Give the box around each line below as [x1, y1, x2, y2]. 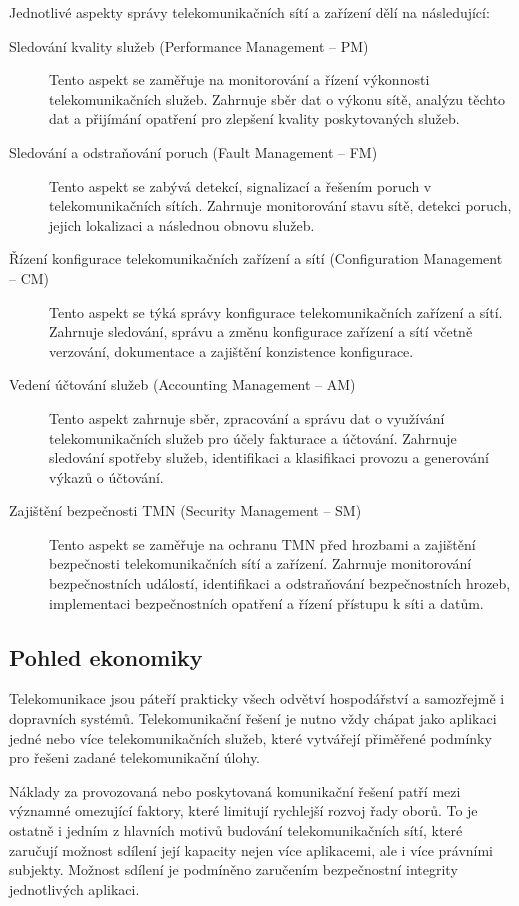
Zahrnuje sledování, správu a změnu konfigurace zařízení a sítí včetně [49, 321, 473, 342]
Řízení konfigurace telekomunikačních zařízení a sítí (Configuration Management [9, 248, 503, 269]
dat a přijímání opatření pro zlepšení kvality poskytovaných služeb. [49, 108, 460, 129]
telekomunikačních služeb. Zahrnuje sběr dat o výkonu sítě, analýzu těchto [49, 88, 506, 109]
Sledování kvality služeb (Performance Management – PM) [9, 35, 369, 56]
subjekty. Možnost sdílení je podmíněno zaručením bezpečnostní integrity [9, 859, 458, 880]
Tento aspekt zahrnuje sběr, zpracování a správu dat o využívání [49, 407, 445, 428]
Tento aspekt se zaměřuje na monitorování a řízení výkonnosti [49, 69, 430, 90]
